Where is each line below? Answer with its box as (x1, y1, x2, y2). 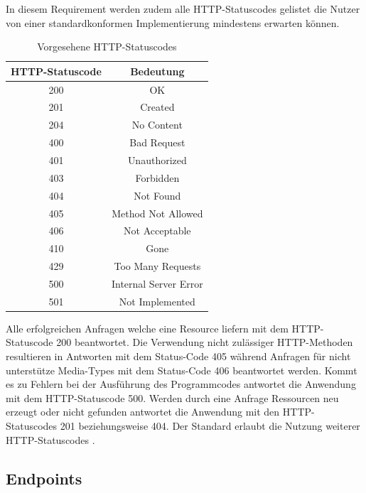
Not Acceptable (124, 223, 191, 238)
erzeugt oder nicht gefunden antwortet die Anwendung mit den (6, 404, 280, 419)
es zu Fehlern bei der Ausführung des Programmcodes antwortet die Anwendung (6, 376, 356, 391)
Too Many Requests (114, 259, 201, 273)
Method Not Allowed (112, 205, 203, 220)
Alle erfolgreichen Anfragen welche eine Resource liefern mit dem (6, 320, 289, 335)
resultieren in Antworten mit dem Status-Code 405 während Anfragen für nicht (6, 349, 351, 364)
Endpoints (6, 467, 82, 489)
